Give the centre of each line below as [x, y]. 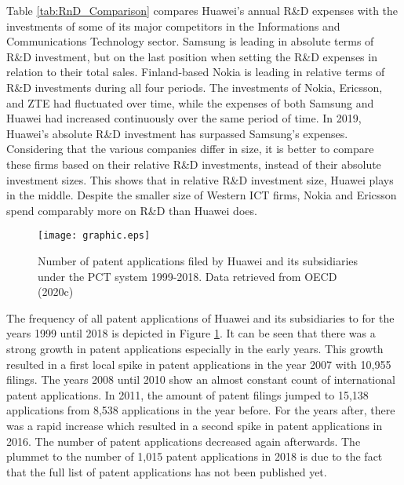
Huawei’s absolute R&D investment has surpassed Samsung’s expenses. [177, 133]
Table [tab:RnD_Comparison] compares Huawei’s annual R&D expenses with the [202, 10]
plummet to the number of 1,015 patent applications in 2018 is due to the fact [195, 456]
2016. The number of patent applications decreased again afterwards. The [184, 441]
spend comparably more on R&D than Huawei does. [132, 210]
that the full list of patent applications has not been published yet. [167, 471]
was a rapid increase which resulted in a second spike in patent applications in [195, 425]
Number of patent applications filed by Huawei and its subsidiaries [198, 260]
